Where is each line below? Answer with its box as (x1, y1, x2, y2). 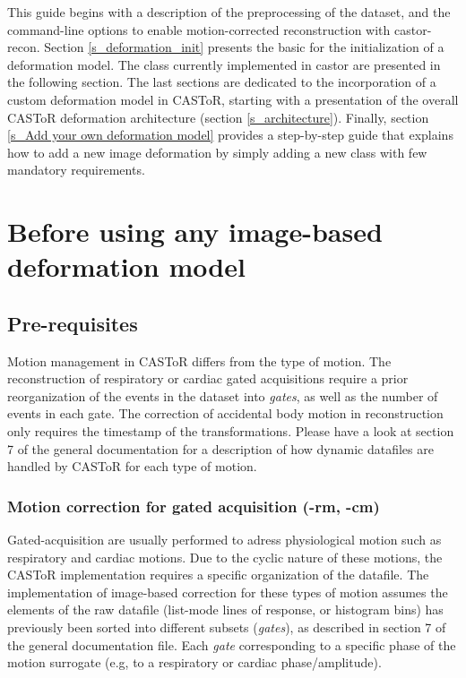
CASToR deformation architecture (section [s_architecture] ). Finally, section (7, 107, 429, 126)
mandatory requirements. (7, 160, 145, 179)
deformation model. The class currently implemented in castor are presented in (7, 55, 441, 73)
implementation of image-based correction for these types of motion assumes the (7, 582, 448, 601)
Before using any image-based (7, 213, 383, 250)
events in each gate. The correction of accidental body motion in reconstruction (7, 404, 444, 423)
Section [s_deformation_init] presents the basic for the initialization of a (44, 38, 444, 56)
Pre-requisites (7, 309, 138, 337)
